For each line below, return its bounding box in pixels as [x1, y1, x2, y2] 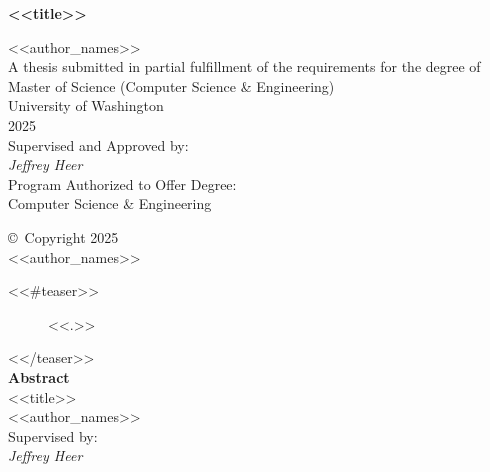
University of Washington [8, 95, 164, 116]
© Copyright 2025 [8, 226, 119, 247]
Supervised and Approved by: [8, 134, 189, 155]
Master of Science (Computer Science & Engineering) [8, 75, 335, 96]
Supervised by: [8, 425, 98, 446]
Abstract [8, 366, 70, 387]
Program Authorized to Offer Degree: [8, 173, 237, 194]
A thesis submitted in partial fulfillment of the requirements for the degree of [8, 56, 481, 77]
